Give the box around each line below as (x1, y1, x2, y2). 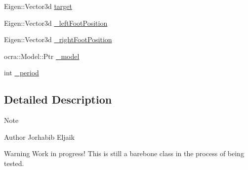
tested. (4, 158, 24, 168)
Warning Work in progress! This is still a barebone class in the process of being (4, 148, 244, 159)
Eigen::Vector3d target (4, 1, 72, 11)
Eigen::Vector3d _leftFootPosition (4, 17, 108, 28)
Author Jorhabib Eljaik (4, 131, 75, 142)
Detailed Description (4, 92, 112, 107)
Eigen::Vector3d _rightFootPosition (4, 34, 112, 45)
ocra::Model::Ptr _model (4, 51, 80, 61)
